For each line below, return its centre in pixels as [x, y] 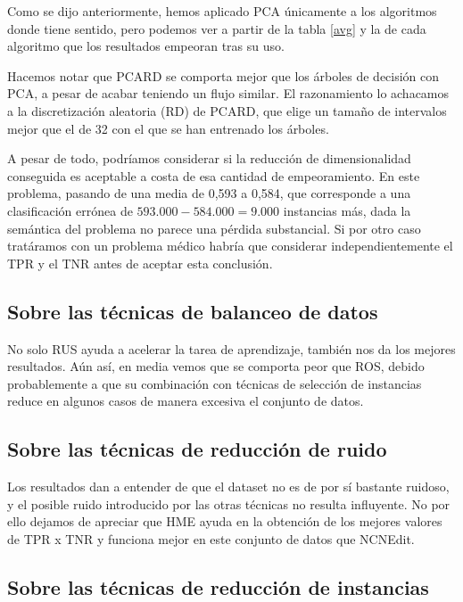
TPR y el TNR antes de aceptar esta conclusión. [140, 263]
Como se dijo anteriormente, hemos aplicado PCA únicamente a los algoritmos [222, 11]
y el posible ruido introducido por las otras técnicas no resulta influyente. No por [229, 503]
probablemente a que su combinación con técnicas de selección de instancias [215, 383]
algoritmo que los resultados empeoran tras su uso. [146, 46]
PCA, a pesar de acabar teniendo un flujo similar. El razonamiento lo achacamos [228, 93]
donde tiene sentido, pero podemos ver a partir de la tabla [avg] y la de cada [217, 28]
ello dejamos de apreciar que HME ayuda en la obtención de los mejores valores [225, 521]
